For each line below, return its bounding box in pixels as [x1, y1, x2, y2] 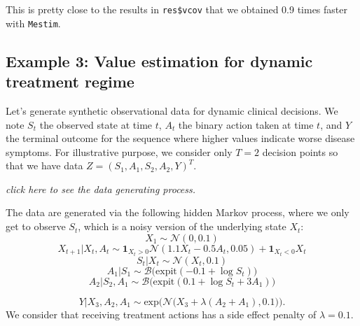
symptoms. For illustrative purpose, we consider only [6, 144, 233, 159]
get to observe [6, 219, 66, 234]
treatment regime [6, 71, 134, 92]
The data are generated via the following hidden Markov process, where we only [6, 205, 349, 220]
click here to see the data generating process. [6, 181, 196, 196]
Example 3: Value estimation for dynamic [6, 50, 313, 71]
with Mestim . [6, 15, 61, 30]
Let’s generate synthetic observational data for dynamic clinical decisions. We [6, 103, 338, 118]
